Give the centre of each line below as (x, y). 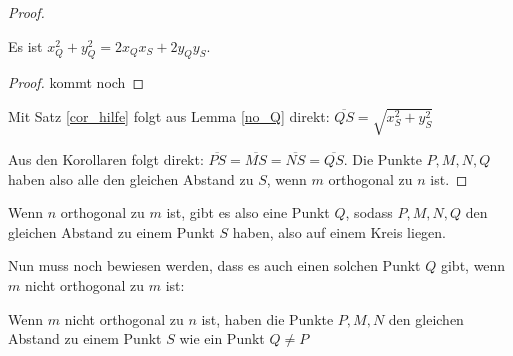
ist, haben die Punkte (267, 318)
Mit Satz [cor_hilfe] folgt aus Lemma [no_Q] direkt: (169, 115)
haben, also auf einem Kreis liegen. (339, 231)
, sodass (369, 212)
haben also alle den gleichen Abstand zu (131, 178)
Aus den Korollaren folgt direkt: (106, 158)
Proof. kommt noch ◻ (76, 82)
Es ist (25, 45)
